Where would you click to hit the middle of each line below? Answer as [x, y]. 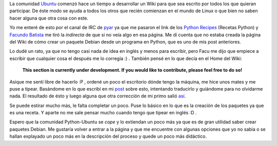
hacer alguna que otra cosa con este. [49, 18]
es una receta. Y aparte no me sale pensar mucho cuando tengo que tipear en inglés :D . [103, 113]
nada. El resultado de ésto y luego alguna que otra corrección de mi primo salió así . [98, 96]
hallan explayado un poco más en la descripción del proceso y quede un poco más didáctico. [108, 136]
